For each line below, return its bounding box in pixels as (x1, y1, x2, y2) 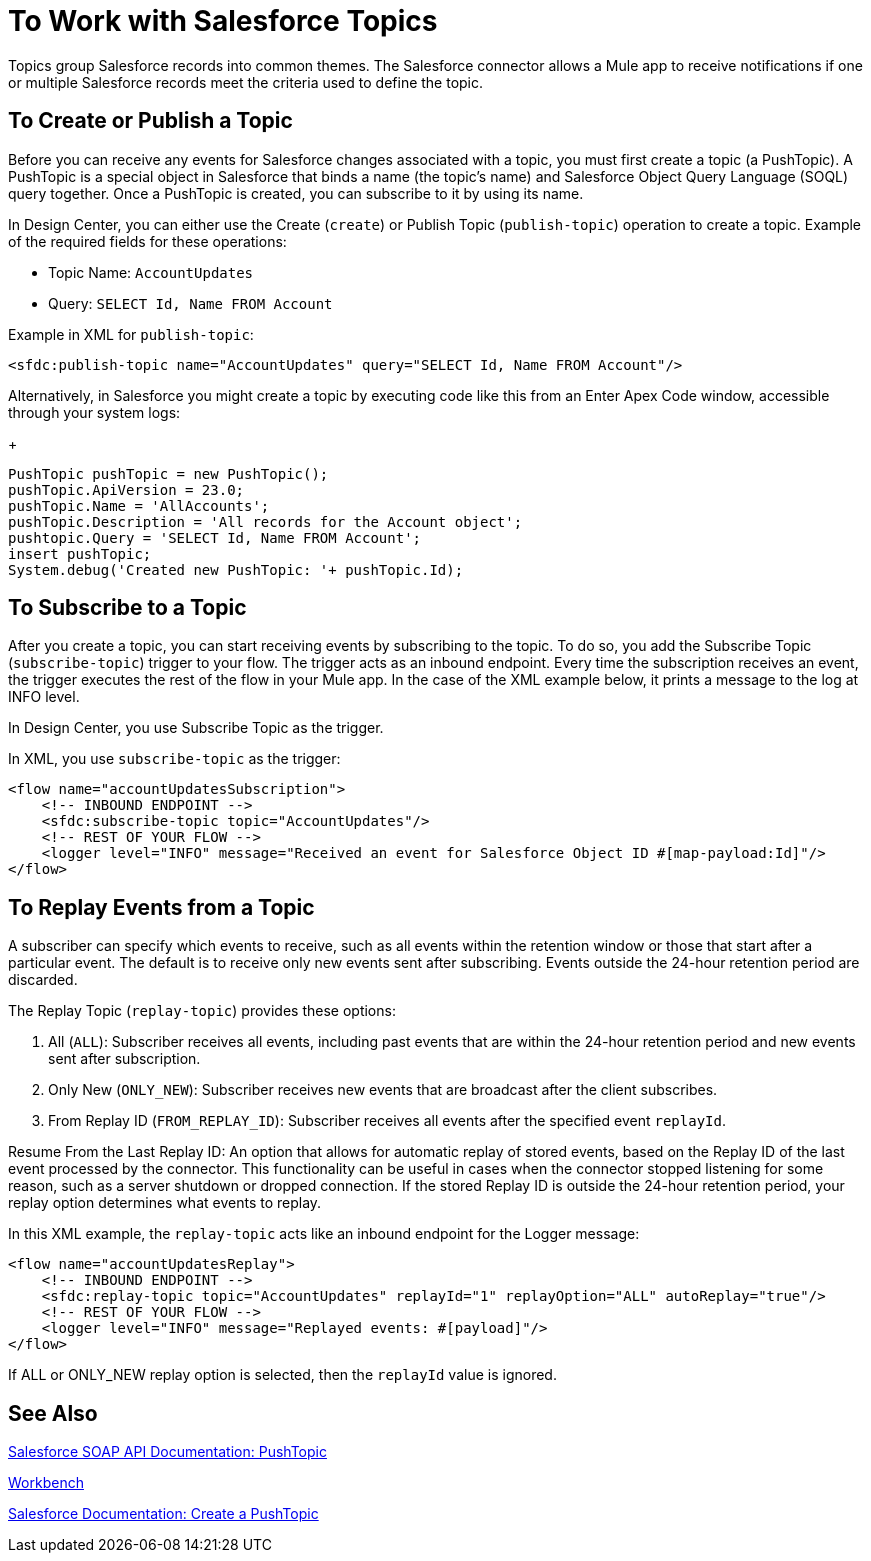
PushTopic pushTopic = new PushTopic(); (8, 465, 329, 482)
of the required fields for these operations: (8, 232, 287, 250)
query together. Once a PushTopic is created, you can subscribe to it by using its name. (8, 184, 584, 202)
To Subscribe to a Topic (8, 595, 247, 621)
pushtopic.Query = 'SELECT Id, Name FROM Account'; (8, 529, 422, 546)
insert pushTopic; (8, 545, 152, 562)
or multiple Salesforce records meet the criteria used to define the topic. (8, 73, 484, 91)
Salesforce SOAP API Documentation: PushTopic (8, 1443, 327, 1461)
